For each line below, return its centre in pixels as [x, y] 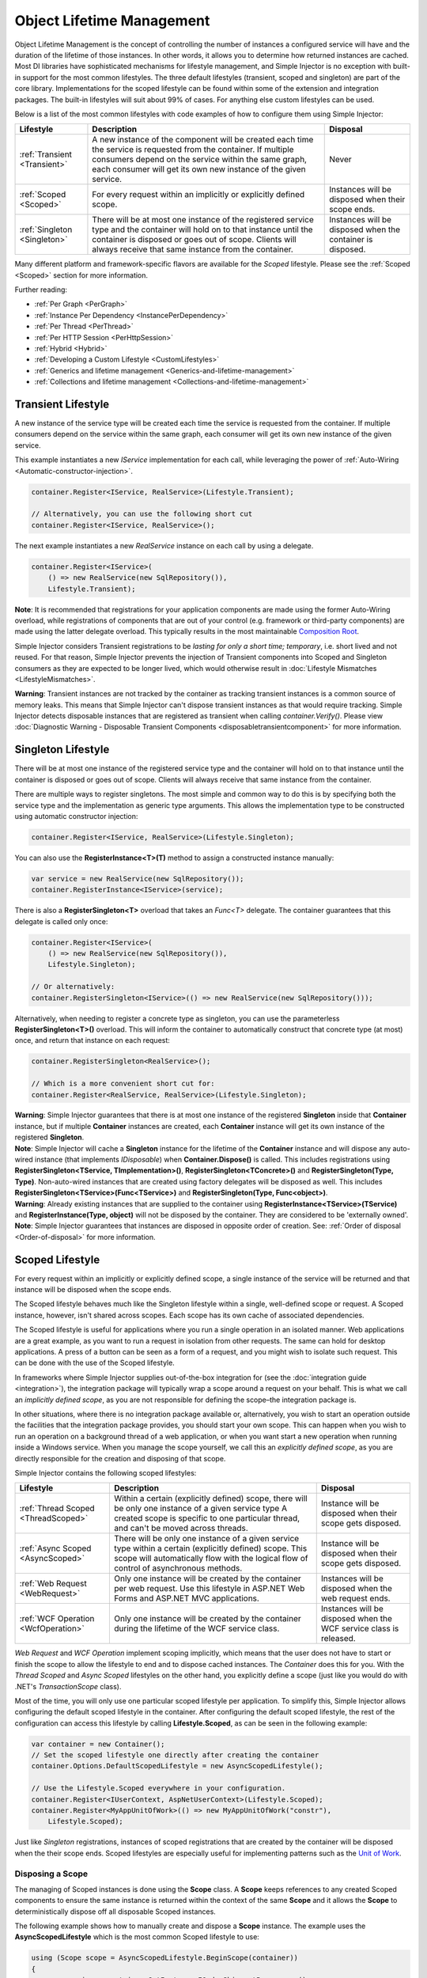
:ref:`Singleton [46, 229]
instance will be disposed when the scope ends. [93, 1290]
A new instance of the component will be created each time [203, 140]
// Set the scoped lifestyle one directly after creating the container [175, 1755]
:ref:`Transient [46, 154]
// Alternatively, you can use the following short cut [142, 514]
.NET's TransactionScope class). [68, 1686]
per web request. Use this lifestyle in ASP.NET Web [209, 1589]
